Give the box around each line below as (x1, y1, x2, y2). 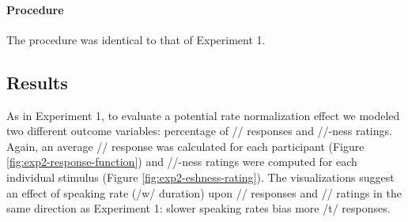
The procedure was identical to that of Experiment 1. (6, 31, 266, 47)
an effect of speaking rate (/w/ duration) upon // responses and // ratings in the (6, 184, 402, 201)
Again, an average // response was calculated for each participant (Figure (6, 137, 365, 154)
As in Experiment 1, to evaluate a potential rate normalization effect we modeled (6, 107, 400, 123)
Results (6, 70, 68, 94)
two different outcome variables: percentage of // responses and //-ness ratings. (6, 122, 392, 139)
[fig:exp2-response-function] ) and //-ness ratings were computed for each (6, 153, 357, 170)
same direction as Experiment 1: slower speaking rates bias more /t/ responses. (6, 200, 391, 216)
